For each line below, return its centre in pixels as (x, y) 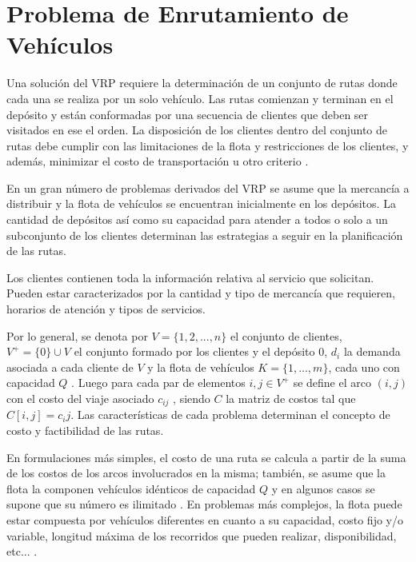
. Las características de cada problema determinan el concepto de (230, 415)
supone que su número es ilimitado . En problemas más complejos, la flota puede (204, 504)
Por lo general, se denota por (77, 335)
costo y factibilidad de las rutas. (85, 430)
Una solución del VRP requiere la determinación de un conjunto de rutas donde (202, 83)
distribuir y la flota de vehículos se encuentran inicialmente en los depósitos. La (201, 203)
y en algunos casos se (323, 488)
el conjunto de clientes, (286, 335)
